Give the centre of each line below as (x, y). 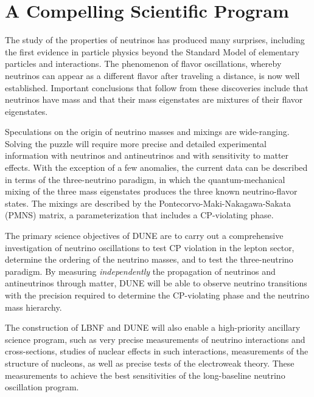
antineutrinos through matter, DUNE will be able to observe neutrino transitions (156, 283)
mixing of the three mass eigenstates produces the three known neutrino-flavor (151, 191)
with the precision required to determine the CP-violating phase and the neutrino (157, 295)
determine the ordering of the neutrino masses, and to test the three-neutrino (149, 259)
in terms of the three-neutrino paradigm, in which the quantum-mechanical (145, 179)
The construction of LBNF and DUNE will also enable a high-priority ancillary (153, 327)
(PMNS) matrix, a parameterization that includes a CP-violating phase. (139, 215)
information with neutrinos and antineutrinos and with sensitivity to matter (147, 155)
